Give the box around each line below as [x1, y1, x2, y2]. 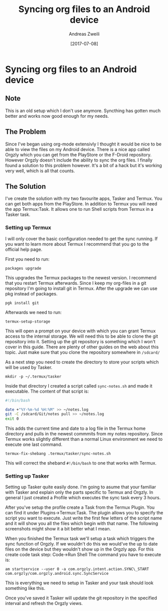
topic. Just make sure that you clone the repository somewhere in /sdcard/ [5, 349, 160, 355]
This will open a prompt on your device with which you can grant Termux [5, 328, 156, 334]
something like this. [5, 585, 46, 591]
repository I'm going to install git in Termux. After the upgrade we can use [5, 285, 158, 291]
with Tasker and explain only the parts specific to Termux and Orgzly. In [5, 489, 153, 495]
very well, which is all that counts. [5, 168, 75, 174]
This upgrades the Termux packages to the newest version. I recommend [5, 274, 156, 280]
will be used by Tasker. [5, 364, 53, 370]
